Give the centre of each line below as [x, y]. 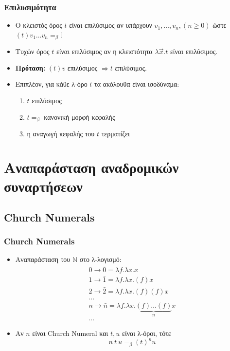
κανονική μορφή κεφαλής [80, 117]
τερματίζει [115, 134]
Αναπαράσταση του [43, 259]
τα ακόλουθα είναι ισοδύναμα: [137, 84]
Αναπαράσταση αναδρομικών [91, 167]
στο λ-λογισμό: [100, 259]
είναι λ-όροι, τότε [147, 333]
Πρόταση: [30, 67]
